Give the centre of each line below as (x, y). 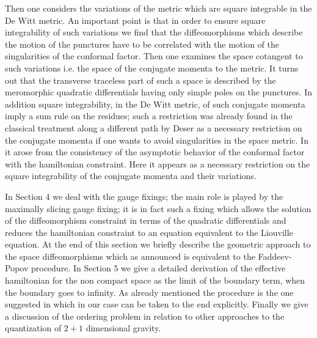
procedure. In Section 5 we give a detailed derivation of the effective (158, 268)
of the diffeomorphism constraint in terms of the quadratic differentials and (146, 220)
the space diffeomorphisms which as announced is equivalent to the (130, 256)
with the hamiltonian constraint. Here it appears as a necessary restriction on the (158, 163)
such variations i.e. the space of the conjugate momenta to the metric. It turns (152, 68)
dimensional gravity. (123, 328)
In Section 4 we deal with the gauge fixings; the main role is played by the (144, 196)
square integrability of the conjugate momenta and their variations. (131, 176)
